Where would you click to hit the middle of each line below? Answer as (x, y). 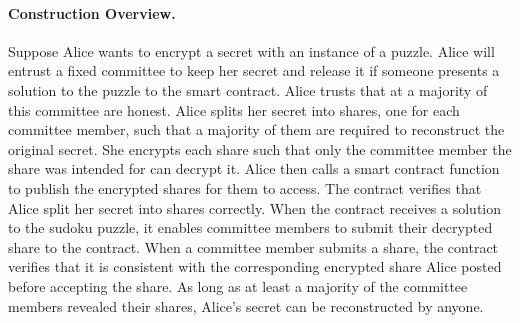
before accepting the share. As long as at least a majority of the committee (238, 285)
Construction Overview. (92, 12)
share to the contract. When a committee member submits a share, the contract (253, 246)
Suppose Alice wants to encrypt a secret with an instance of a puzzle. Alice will (251, 50)
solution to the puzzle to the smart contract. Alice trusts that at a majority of (248, 89)
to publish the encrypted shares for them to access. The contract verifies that (245, 187)
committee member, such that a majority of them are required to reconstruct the (256, 129)
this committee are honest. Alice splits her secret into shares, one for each (234, 109)
